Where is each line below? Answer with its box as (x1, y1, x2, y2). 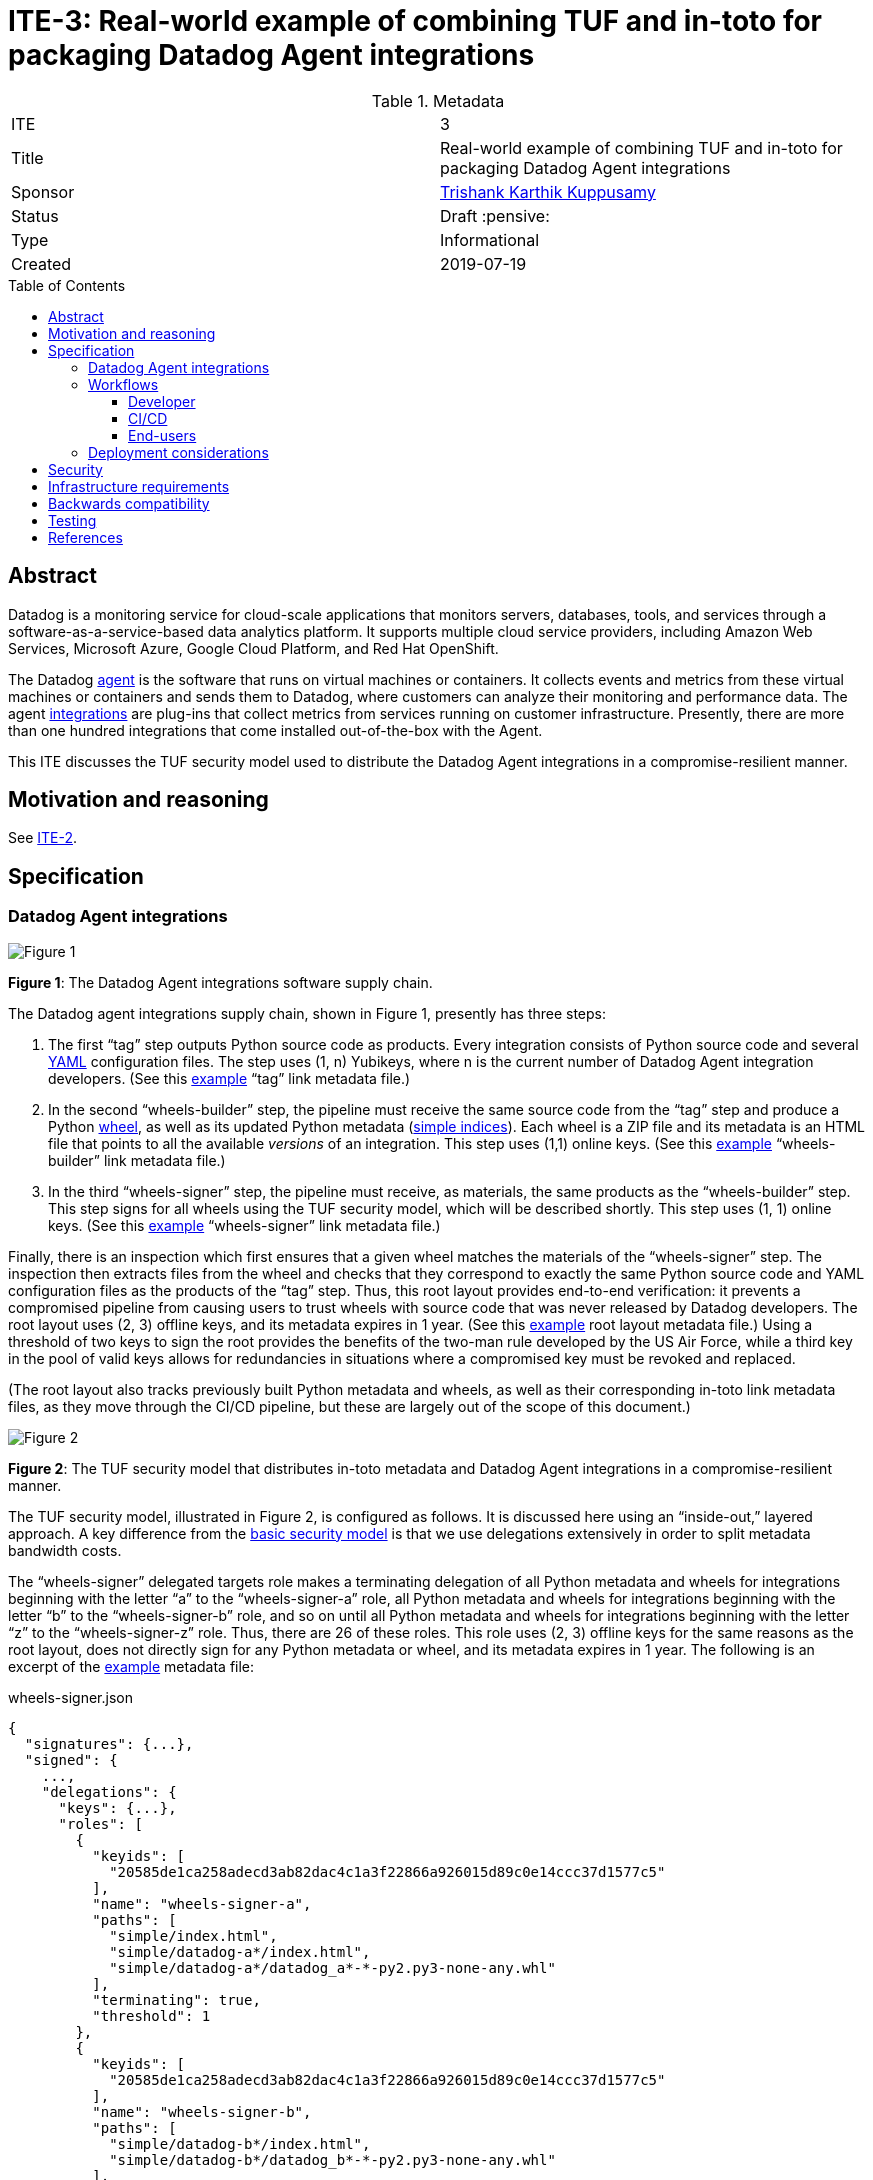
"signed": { (24, 1751, 118, 1768)
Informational (440, 229, 540, 250)
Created (11, 253, 72, 274)
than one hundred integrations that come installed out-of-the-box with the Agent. (8, 721, 543, 739)
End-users (128, 426, 197, 444)
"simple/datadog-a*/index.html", (109, 1943, 371, 1960)
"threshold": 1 (92, 2007, 211, 2024)
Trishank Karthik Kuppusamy (440, 181, 656, 202)
